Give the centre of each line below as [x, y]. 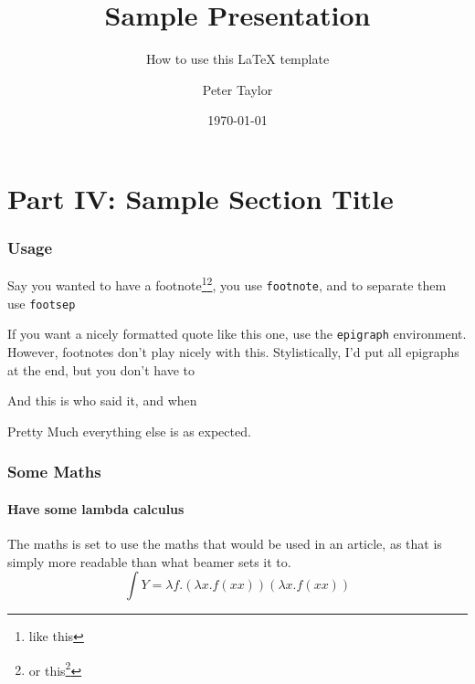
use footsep [42, 303]
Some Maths [54, 472]
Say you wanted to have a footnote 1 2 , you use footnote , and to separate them [227, 284]
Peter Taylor [237, 89]
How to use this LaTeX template [237, 59]
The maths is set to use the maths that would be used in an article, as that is [225, 543]
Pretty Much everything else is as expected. [129, 431]
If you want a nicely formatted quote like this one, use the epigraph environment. [237, 334]
